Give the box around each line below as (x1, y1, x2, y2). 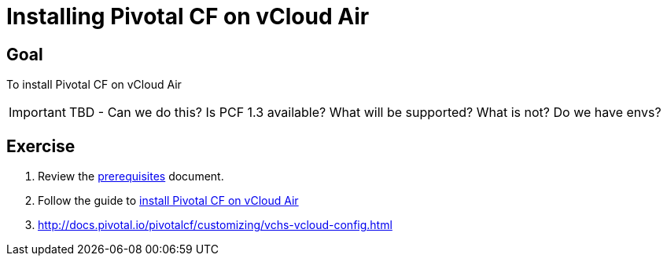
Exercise (6, 136, 76, 156)
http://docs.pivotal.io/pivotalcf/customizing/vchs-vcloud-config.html (38, 218, 392, 232)
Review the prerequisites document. (38, 169, 224, 184)
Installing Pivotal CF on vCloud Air (6, 3, 370, 30)
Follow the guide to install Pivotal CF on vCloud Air (38, 194, 299, 208)
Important (9, 104, 66, 121)
